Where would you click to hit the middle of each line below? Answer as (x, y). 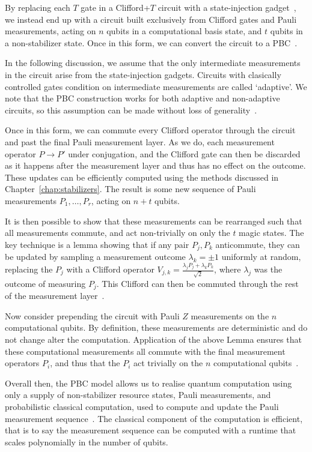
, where (228, 269)
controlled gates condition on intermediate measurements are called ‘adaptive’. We (156, 86)
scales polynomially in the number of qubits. (87, 441)
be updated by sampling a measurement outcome (95, 257)
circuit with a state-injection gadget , (227, 7)
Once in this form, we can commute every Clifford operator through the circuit (150, 130)
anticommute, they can (258, 244)
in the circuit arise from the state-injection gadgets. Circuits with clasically (143, 74)
